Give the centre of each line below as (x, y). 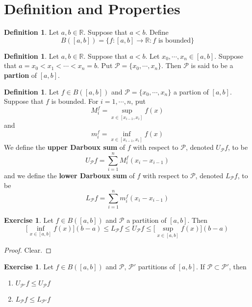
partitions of (156, 266)
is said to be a (212, 65)
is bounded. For (75, 101)
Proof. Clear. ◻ (28, 250)
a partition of (147, 220)
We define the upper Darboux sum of (65, 147)
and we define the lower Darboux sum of (69, 176)
